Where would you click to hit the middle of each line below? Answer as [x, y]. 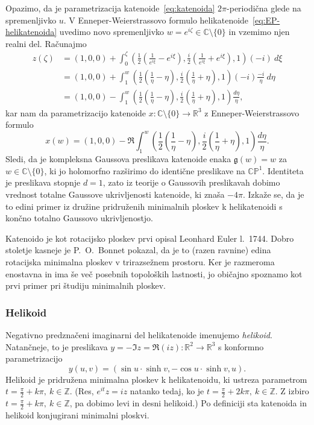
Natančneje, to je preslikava [57, 346]
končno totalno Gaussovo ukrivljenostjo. [80, 218]
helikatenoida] [31, 32]
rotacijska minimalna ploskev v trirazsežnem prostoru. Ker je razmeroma [140, 262]
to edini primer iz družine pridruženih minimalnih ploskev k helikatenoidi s [144, 206]
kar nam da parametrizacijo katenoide [76, 112]
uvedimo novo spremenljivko [112, 32]
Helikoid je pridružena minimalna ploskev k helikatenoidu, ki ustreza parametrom [156, 379]
